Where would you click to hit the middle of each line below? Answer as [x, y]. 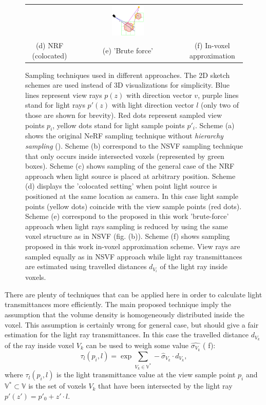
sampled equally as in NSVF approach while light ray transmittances [134, 256]
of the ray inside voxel [40, 345]
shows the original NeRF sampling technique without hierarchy [124, 136]
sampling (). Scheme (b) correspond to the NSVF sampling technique [134, 145]
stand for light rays [55, 105]
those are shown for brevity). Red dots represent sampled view [124, 115]
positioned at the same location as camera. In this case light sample [132, 196]
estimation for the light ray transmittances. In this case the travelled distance [127, 335]
